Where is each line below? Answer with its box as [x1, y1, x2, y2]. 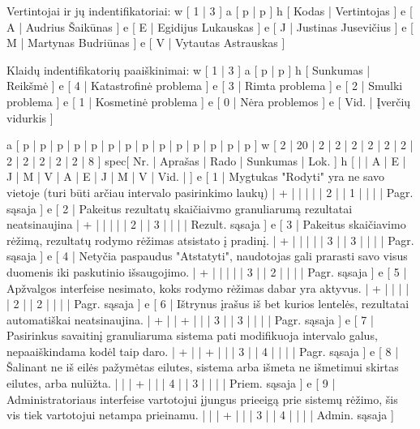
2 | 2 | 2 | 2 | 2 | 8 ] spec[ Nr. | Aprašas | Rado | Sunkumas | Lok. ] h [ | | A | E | [6, 152, 406, 169]
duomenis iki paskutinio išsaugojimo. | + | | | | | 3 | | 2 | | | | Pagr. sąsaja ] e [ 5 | [6, 263, 407, 280]
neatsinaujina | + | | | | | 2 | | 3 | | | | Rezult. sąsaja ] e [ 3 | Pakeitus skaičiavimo [6, 216, 406, 233]
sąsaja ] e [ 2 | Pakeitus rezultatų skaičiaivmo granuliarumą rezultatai [6, 199, 353, 217]
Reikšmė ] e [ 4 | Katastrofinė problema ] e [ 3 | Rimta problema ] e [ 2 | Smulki [6, 77, 403, 94]
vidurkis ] [6, 109, 54, 126]
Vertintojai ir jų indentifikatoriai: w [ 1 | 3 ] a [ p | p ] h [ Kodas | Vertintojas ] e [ [6, 2, 413, 19]
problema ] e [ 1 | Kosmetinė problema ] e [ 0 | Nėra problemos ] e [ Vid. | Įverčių [6, 92, 411, 109]
